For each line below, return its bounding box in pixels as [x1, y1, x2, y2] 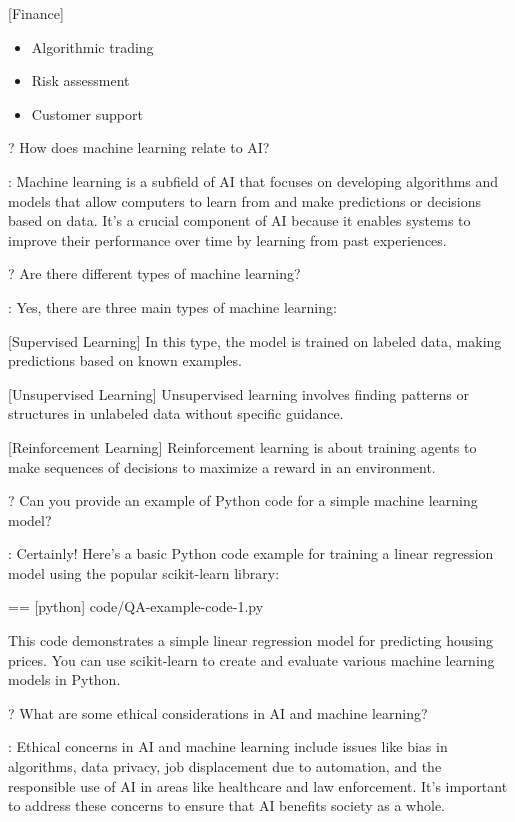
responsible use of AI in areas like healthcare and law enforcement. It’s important [8, 775, 508, 796]
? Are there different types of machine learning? [8, 263, 301, 284]
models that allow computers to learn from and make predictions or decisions [8, 190, 482, 211]
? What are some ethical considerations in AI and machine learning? [8, 702, 428, 723]
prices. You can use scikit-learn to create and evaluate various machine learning [8, 649, 495, 670]
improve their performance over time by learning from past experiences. [8, 229, 447, 250]
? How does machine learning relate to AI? [8, 137, 270, 158]
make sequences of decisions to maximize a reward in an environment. [8, 456, 436, 477]
